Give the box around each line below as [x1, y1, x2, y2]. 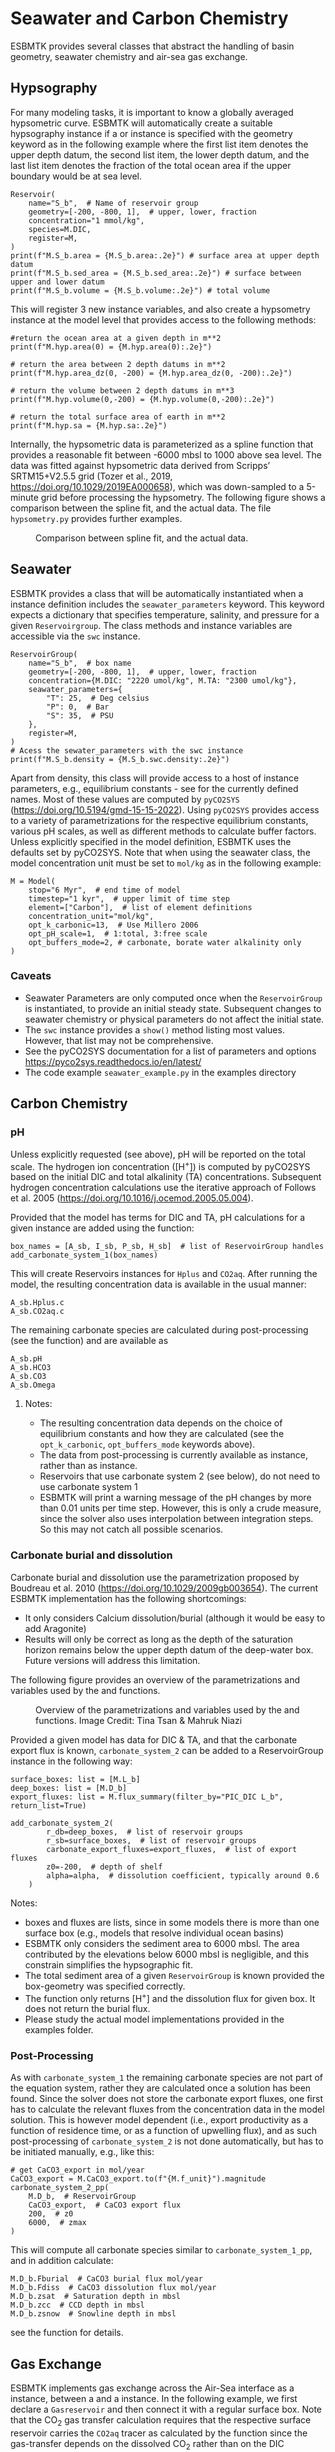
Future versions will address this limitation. [24, 1654, 201, 1666]
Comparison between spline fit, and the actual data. [35, 532, 249, 544]
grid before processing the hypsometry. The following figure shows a [40, 491, 326, 503]
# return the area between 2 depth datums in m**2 [10, 359, 226, 369]
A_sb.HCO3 [10, 1363, 52, 1373]
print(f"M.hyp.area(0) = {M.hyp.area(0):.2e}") [10, 342, 213, 352]
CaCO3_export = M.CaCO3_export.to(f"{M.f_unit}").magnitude [10, 2174, 267, 2184]
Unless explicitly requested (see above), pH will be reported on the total [10, 1148, 306, 1160]
